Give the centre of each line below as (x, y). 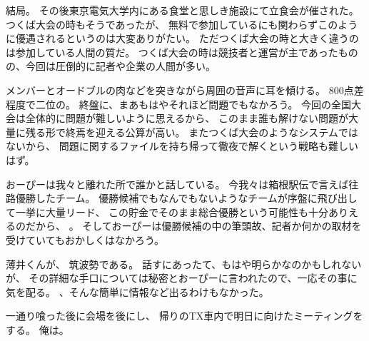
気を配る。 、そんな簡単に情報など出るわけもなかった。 (137, 291)
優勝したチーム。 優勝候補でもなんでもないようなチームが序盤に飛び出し (186, 198)
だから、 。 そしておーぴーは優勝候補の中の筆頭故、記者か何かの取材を (193, 226)
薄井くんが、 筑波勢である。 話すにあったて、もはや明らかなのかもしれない (184, 264)
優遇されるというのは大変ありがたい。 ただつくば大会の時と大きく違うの (187, 38)
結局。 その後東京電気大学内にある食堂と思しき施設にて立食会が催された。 (182, 10)
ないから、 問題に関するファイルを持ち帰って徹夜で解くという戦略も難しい (182, 146)
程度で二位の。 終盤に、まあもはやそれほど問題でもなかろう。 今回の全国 (179, 104)
